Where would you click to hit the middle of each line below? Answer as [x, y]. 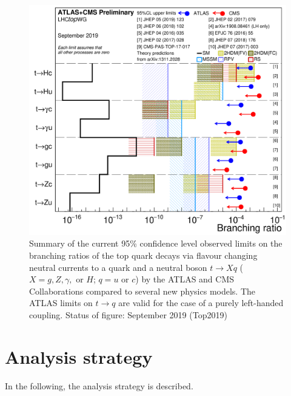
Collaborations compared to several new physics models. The [142, 291]
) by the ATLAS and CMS [185, 279]
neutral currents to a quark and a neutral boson [118, 267]
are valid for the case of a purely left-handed [201, 303]
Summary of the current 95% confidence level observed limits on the [156, 243]
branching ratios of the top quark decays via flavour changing [143, 255]
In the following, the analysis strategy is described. [99, 385]
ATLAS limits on [61, 303]
